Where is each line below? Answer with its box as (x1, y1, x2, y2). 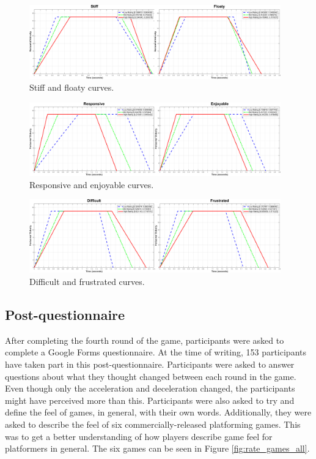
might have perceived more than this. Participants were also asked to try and (5, 393, 295, 406)
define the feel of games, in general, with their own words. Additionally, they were (5, 406, 312, 419)
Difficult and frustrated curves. (29, 275, 145, 287)
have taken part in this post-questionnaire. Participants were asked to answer (5, 357, 295, 370)
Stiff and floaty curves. (29, 81, 114, 94)
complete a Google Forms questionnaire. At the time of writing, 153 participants (5, 346, 307, 358)
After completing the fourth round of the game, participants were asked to (5, 333, 284, 346)
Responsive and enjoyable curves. (29, 178, 154, 191)
